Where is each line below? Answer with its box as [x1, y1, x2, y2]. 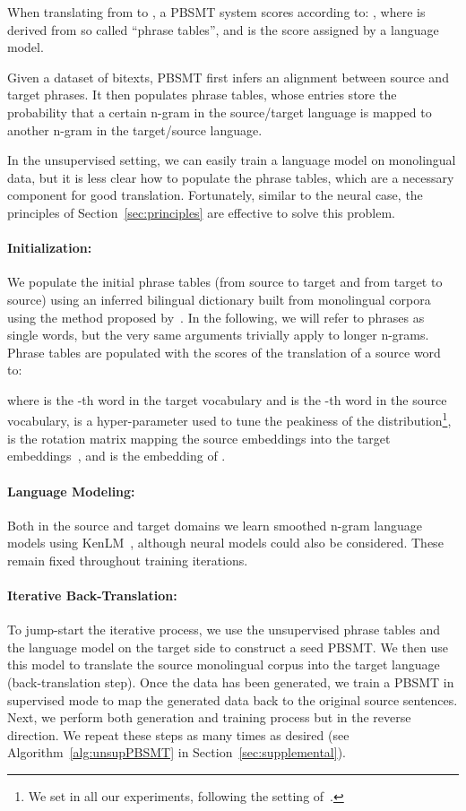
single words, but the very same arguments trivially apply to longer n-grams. [7, 325, 429, 344]
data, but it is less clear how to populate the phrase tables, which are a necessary [7, 168, 454, 186]
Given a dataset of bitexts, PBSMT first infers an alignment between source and [7, 67, 449, 86]
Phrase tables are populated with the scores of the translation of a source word [7, 342, 441, 361]
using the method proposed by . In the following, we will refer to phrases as [7, 307, 425, 326]
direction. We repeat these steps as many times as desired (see [7, 725, 349, 744]
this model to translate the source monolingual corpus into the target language [7, 655, 440, 674]
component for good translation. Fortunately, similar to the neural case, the [7, 185, 423, 204]
